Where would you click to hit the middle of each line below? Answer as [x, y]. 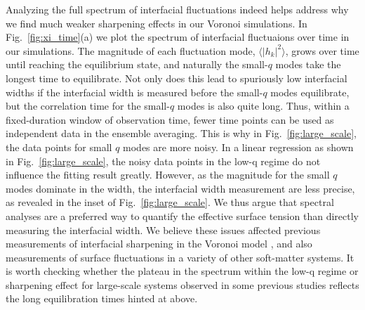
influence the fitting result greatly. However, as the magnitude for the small [168, 175]
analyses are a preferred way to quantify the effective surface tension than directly [182, 215]
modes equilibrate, [310, 92]
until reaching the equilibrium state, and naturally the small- [137, 64]
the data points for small [59, 147]
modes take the [308, 64]
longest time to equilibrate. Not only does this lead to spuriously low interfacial [177, 78]
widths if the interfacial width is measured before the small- [134, 92]
